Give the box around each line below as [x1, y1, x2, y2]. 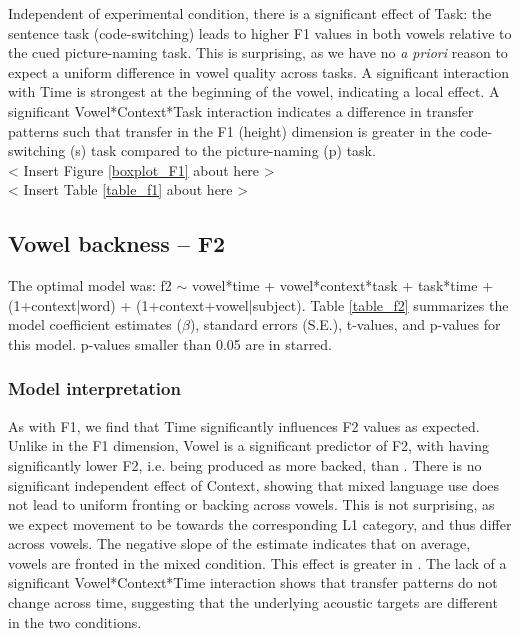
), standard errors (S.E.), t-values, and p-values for [189, 314, 501, 335]
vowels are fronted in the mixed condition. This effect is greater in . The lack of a [8, 552, 507, 573]
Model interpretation [8, 376, 181, 401]
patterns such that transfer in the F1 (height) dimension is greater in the [8, 120, 456, 141]
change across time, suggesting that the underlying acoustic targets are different [8, 592, 498, 613]
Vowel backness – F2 [8, 228, 226, 259]
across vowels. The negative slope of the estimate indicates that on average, [8, 533, 471, 554]
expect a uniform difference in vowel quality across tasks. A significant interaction [8, 61, 510, 82]
